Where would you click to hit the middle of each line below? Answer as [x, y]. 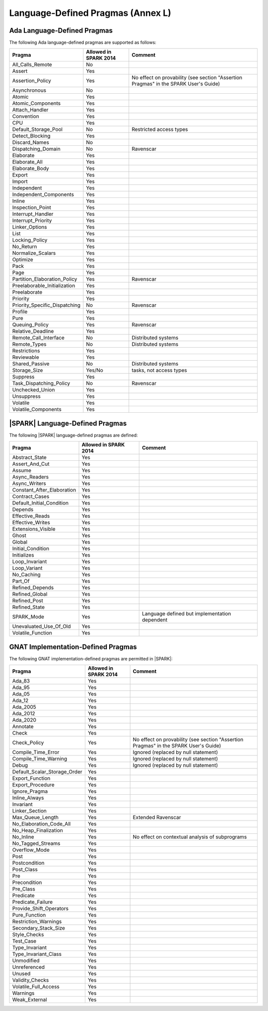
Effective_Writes [31, 522]
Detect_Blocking [31, 136]
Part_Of [21, 581]
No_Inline [23, 837]
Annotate [23, 727]
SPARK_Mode [28, 617]
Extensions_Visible [34, 529]
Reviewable [26, 357]
